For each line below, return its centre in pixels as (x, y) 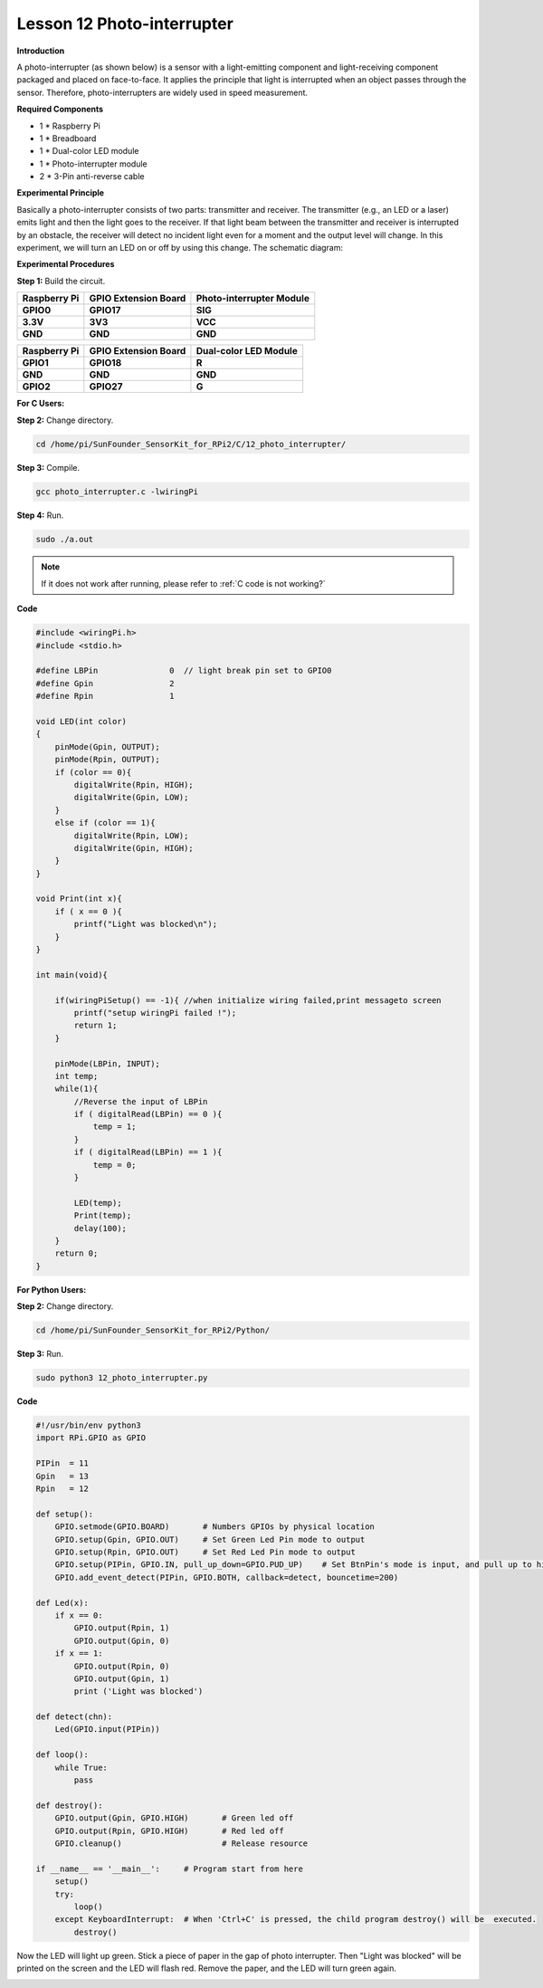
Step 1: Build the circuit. (61, 281)
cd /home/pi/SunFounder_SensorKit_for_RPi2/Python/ (153, 1330)
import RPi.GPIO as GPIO (91, 1438)
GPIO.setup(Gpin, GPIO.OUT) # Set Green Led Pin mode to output (210, 1539)
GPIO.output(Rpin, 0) (122, 1666)
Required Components (60, 110)
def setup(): (65, 1514)
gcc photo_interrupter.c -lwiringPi (117, 492)
